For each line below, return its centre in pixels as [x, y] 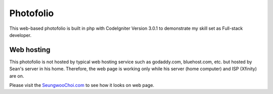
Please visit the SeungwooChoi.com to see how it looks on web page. [82, 85]
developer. [20, 35]
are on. [17, 76]
